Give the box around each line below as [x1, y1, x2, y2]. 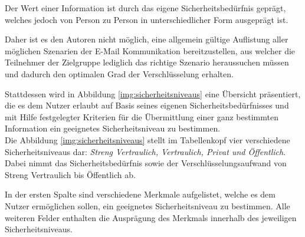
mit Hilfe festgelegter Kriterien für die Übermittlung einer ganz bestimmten [5, 110, 278, 123]
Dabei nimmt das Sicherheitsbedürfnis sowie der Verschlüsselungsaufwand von [5, 157, 287, 169]
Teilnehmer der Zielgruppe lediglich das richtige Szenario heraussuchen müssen [5, 56, 289, 68]
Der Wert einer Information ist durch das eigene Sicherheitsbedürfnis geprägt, [5, 2, 286, 14]
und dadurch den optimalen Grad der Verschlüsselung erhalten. [5, 67, 234, 80]
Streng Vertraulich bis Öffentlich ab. [5, 168, 136, 180]
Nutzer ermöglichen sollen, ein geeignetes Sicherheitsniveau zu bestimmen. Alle [5, 199, 290, 212]
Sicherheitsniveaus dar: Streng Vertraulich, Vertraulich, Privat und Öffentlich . [5, 145, 286, 157]
